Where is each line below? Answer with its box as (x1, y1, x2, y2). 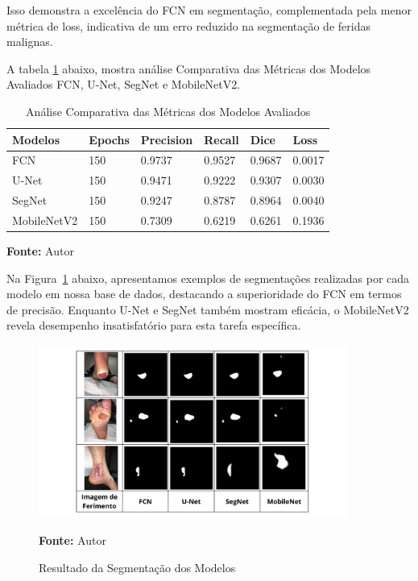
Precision (140, 131, 193, 147)
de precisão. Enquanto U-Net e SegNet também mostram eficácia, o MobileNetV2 (6, 301, 409, 317)
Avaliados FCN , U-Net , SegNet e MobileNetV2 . (6, 76, 241, 93)
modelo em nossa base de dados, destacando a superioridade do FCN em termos (6, 285, 402, 302)
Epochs (89, 131, 130, 147)
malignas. (6, 33, 53, 50)
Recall (204, 131, 239, 147)
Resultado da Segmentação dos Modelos (39, 558, 236, 575)
